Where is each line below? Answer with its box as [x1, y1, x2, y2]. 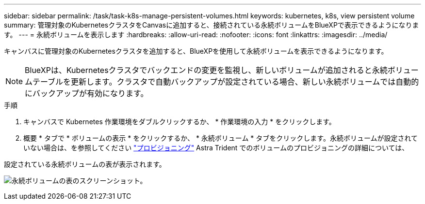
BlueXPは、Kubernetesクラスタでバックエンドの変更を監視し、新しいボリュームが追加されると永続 [25, 65, 388, 75]
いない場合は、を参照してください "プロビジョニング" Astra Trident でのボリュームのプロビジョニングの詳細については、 [23, 144, 409, 152]
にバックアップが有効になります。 [25, 88, 148, 98]
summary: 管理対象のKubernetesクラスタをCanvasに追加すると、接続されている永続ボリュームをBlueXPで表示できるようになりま [4, 21, 419, 29]
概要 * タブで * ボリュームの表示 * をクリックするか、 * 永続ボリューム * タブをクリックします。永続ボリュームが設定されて [23, 134, 418, 142]
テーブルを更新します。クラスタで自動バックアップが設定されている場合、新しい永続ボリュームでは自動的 [33, 77, 419, 87]
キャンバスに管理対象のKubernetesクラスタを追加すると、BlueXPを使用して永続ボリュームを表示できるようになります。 [4, 47, 388, 55]
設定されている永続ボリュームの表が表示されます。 [4, 160, 166, 168]
